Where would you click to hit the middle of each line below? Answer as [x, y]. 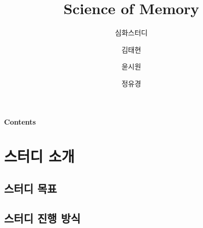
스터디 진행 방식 [42, 218]
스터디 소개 [39, 156]
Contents [20, 121]
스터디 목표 [31, 188]
